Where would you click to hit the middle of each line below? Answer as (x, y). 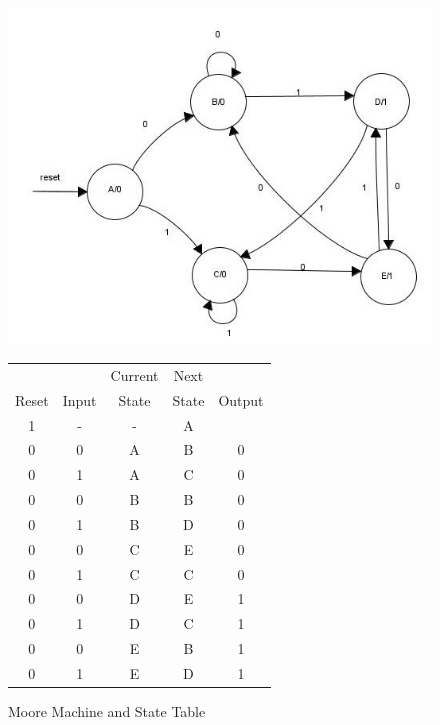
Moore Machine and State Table (107, 711)
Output (241, 399)
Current (134, 374)
